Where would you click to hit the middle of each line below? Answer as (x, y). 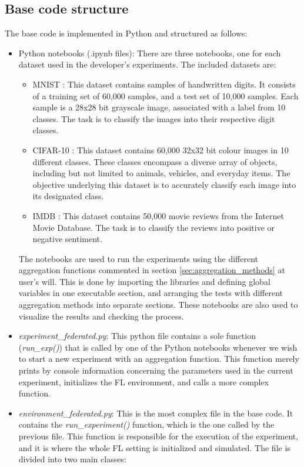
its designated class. (68, 196)
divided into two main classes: (72, 459)
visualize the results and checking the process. (101, 316)
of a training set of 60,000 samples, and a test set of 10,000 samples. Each (166, 95)
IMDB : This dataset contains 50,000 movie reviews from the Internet (158, 215)
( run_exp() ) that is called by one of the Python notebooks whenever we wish (158, 347)
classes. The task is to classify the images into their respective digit (154, 118)
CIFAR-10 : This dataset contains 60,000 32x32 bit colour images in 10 (161, 149)
